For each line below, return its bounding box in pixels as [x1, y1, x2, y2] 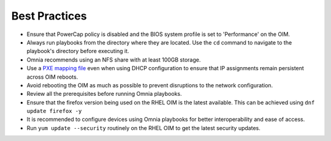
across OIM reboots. [26, 73, 78, 81]
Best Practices [11, 9, 87, 23]
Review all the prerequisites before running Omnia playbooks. [26, 90, 182, 98]
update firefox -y [26, 107, 82, 115]
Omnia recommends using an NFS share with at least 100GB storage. [26, 56, 201, 63]
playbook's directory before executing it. [26, 48, 129, 55]
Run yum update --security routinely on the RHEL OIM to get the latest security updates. [26, 124, 261, 131]
